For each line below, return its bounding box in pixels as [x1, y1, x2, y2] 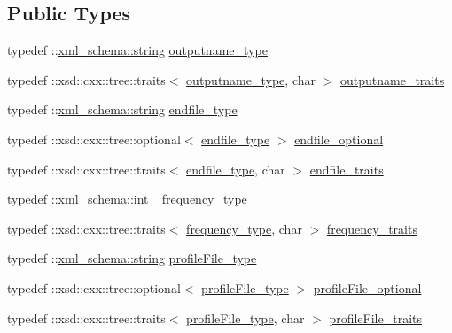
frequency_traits [326, 219, 417, 237]
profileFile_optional [313, 278, 422, 297]
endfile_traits [309, 159, 384, 178]
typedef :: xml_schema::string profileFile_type [7, 249, 257, 267]
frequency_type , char [186, 219, 302, 237]
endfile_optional [294, 129, 384, 148]
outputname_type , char [186, 70, 316, 89]
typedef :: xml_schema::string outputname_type [7, 41, 268, 59]
